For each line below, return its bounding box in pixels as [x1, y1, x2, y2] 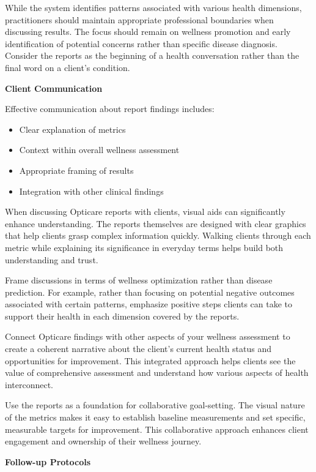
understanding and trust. [5, 253, 98, 266]
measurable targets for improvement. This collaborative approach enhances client [5, 422, 309, 435]
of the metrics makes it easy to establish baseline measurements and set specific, [5, 411, 306, 424]
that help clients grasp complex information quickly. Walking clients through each [5, 229, 311, 242]
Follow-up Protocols [5, 455, 91, 468]
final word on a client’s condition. [5, 61, 130, 73]
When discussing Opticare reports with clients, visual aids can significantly [5, 205, 285, 218]
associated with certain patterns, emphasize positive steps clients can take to [5, 298, 293, 310]
